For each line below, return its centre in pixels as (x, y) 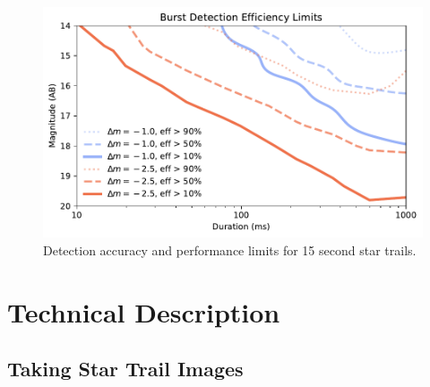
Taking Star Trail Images (125, 369)
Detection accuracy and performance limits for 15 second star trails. (230, 250)
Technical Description (144, 311)
